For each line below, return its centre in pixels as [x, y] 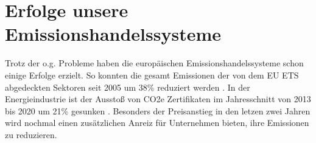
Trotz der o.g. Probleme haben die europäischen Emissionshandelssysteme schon [154, 63]
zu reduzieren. [31, 134]
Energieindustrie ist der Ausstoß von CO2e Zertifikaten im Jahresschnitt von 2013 [158, 99]
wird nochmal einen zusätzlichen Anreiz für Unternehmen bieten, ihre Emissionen [157, 123]
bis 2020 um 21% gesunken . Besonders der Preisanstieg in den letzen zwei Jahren [158, 110]
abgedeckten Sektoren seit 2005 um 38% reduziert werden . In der [128, 87]
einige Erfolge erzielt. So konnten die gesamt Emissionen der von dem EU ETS [152, 75]
